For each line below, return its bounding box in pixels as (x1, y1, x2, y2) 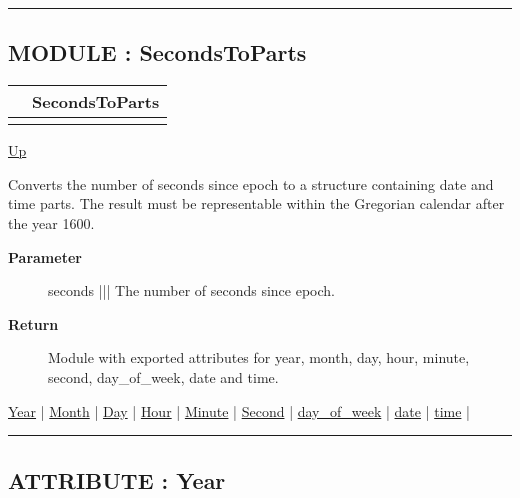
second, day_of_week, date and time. (48, 366, 279, 387)
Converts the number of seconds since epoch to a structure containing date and (8, 173, 494, 194)
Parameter (8, 246, 82, 267)
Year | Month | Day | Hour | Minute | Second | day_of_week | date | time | (8, 400, 470, 421)
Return (8, 313, 59, 334)
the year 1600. (8, 212, 95, 233)
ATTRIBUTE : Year (8, 464, 226, 495)
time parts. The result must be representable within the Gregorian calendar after (8, 193, 505, 214)
